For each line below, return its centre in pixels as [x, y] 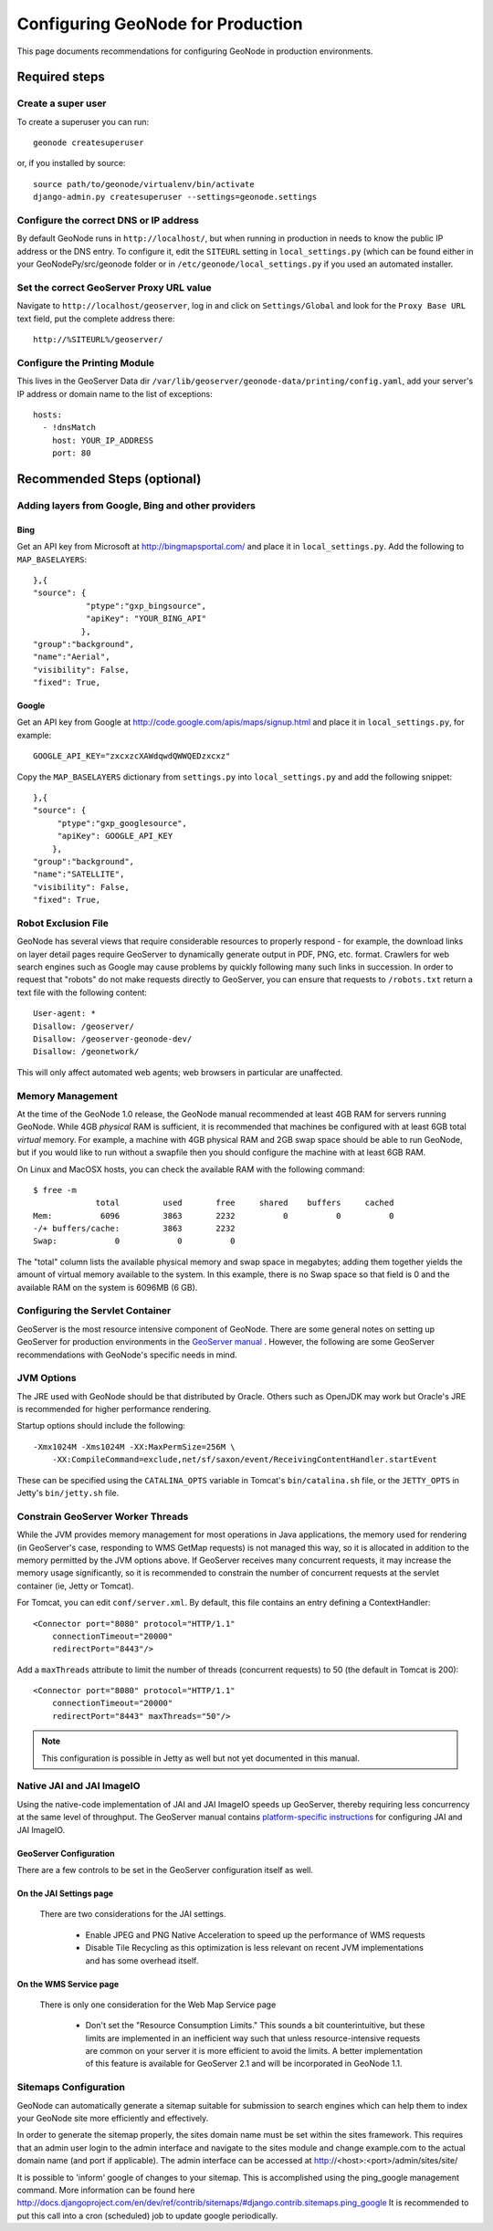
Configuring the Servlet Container [94, 1311]
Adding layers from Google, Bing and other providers [136, 505]
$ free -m [55, 1190]
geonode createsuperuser [89, 143]
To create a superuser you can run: [83, 121]
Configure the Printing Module [86, 362]
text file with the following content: [82, 992]
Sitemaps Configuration [71, 2088]
